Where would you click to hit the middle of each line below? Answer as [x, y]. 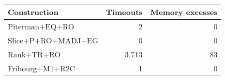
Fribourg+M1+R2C [42, 68]
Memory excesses [184, 12]
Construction [33, 12]
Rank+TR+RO [34, 54]
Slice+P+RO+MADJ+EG [53, 40]
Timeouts [124, 12]
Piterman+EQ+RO [41, 26]
